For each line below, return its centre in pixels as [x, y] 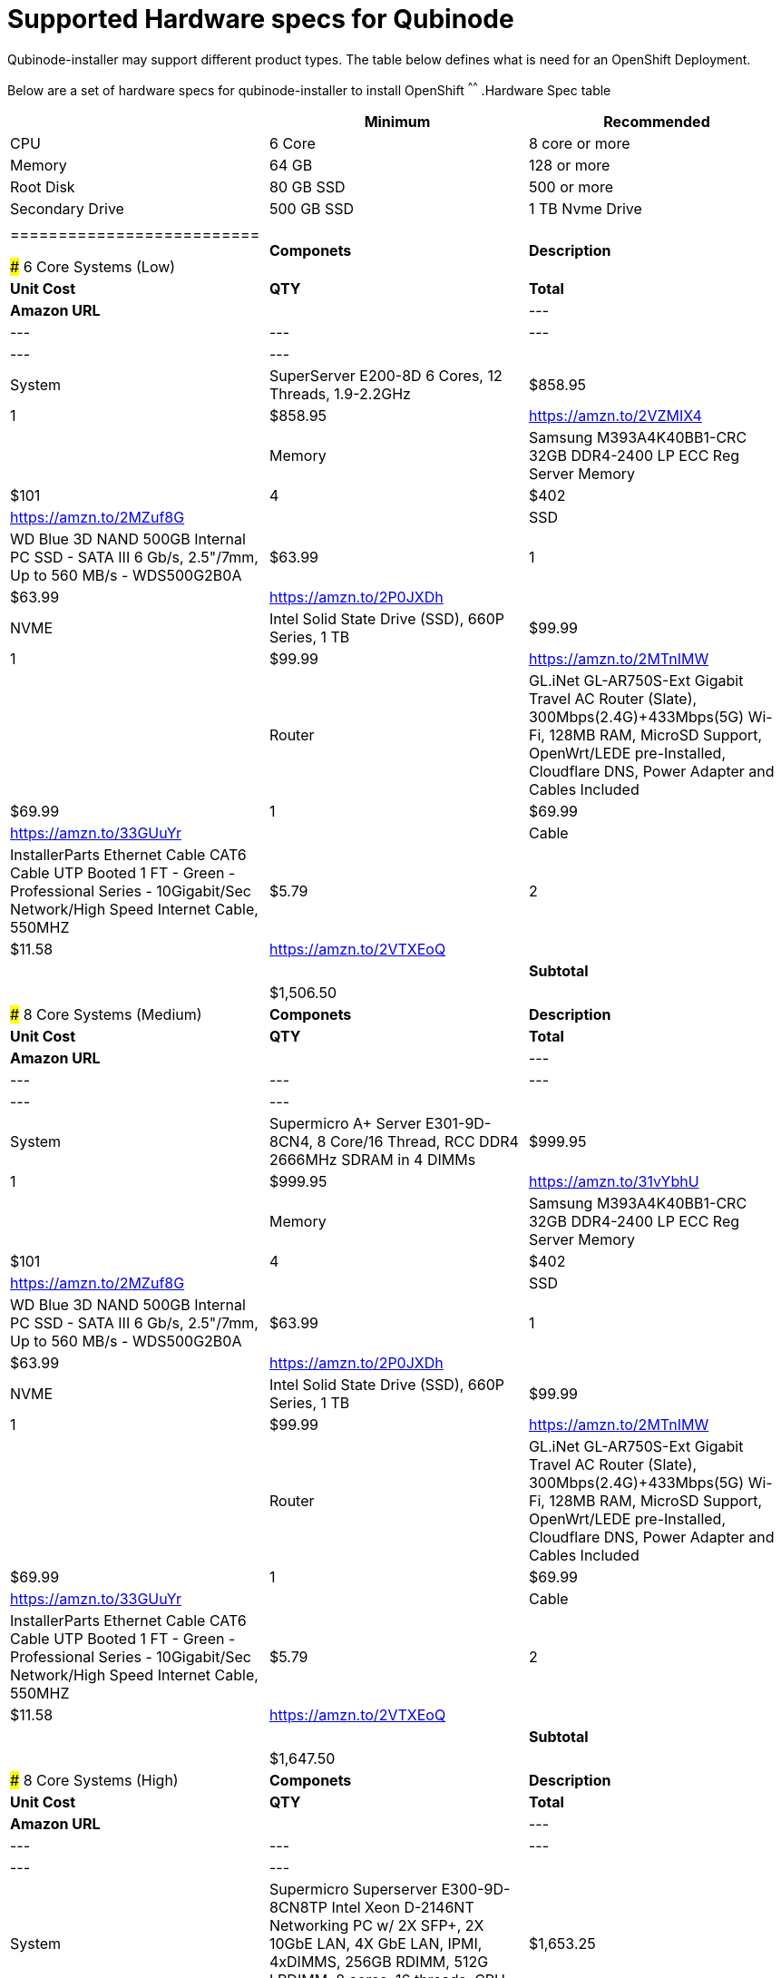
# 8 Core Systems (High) [94, 1781]
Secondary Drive [67, 209]
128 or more [569, 166]
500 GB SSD [312, 209]
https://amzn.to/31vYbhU [614, 1182]
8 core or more [579, 144]
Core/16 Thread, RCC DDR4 [424, 1142]
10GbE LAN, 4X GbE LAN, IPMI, [376, 1944]
